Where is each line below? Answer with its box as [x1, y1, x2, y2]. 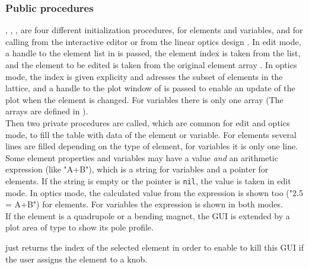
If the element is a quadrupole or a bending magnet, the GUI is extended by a [5, 209, 290, 222]
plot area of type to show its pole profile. [5, 221, 154, 233]
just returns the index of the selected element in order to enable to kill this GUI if [5, 241, 304, 253]
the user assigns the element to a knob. [5, 252, 148, 265]
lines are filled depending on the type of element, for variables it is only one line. [5, 140, 298, 152]
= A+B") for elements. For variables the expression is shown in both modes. [5, 198, 283, 210]
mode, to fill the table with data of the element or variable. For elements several [5, 128, 297, 140]
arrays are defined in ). [5, 105, 88, 117]
